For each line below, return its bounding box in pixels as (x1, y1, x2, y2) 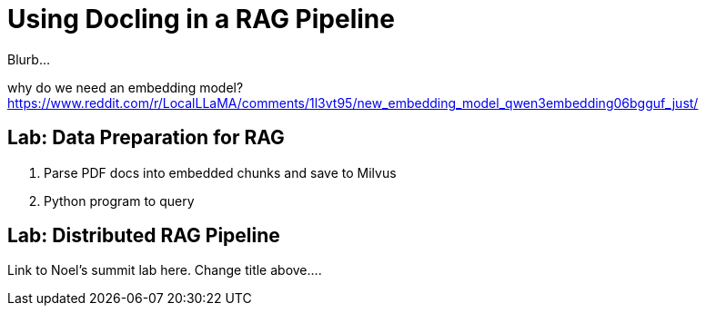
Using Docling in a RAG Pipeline (7, 4, 395, 34)
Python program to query (44, 192, 195, 209)
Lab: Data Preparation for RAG (7, 126, 285, 150)
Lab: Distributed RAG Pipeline (7, 224, 280, 248)
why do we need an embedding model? (7, 79, 244, 95)
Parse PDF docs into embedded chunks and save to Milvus (44, 164, 397, 181)
